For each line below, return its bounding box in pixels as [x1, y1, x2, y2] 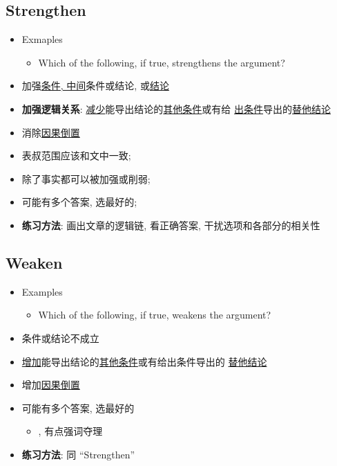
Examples [21, 284, 63, 298]
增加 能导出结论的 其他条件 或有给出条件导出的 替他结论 [21, 354, 267, 368]
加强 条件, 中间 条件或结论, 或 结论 [21, 78, 169, 93]
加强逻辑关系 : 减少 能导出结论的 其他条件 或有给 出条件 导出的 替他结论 [21, 101, 331, 116]
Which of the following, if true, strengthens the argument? [38, 55, 285, 69]
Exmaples [21, 32, 63, 46]
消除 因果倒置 [21, 125, 80, 139]
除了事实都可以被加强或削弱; [21, 171, 151, 186]
